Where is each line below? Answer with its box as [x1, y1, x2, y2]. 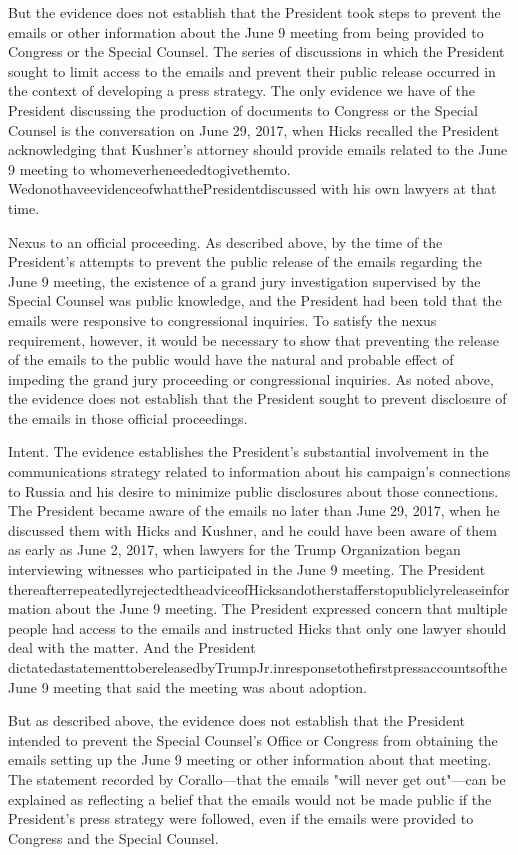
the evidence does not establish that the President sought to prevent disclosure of [8, 388, 507, 409]
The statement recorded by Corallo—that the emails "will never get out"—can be [8, 768, 506, 789]
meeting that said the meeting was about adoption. [53, 676, 367, 697]
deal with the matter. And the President [8, 637, 256, 658]
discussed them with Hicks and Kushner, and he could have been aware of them [8, 519, 497, 540]
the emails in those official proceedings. [8, 407, 248, 428]
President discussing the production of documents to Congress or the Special [8, 99, 478, 120]
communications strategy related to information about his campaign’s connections [8, 461, 511, 482]
